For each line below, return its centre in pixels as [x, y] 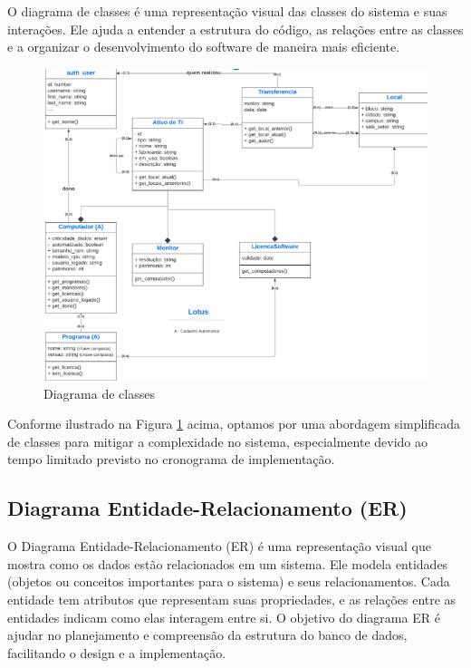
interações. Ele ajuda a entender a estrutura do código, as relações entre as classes [235, 29]
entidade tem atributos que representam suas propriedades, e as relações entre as [232, 599]
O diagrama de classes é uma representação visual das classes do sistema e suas [227, 11]
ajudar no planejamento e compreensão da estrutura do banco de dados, [207, 635]
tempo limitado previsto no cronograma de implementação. [171, 459]
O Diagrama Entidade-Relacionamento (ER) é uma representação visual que [219, 546]
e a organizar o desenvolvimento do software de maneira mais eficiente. [204, 47]
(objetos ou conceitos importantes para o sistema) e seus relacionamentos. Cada [229, 581]
